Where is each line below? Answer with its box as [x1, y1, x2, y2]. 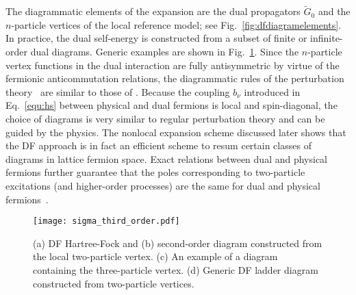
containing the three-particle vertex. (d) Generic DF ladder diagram [33, 262, 318, 277]
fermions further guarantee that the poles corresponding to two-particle [5, 165, 305, 179]
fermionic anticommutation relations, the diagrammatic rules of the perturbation [5, 71, 344, 86]
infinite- [310, 31, 343, 45]
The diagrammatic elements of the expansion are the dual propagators [5, 4, 301, 18]
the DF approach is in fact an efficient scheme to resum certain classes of [5, 138, 311, 153]
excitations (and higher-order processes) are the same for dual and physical [5, 178, 320, 192]
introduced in [244, 84, 301, 99]
